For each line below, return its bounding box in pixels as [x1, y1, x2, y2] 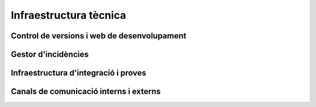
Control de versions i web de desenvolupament [11, 31, 187, 41]
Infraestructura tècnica [11, 9, 126, 22]
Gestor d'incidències [11, 49, 89, 59]
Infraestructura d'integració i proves [11, 68, 146, 78]
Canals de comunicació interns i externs [11, 87, 161, 97]
